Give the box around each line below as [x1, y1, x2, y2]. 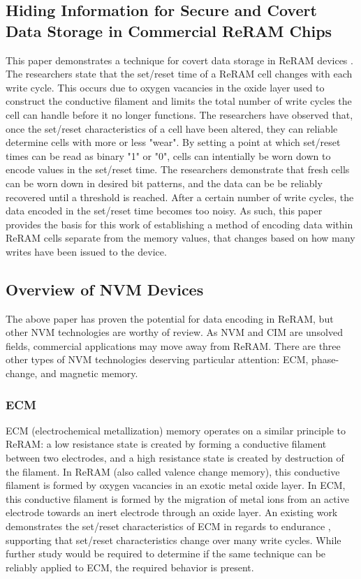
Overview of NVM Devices [6, 278, 204, 300]
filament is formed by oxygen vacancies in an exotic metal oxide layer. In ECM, [6, 478, 346, 492]
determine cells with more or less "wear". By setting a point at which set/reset [6, 135, 341, 149]
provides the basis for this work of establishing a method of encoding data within [6, 217, 353, 231]
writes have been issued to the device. [6, 244, 167, 258]
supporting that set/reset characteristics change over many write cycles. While [6, 532, 341, 547]
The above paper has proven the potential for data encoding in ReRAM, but [6, 311, 334, 325]
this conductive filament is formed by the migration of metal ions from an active [6, 491, 349, 506]
